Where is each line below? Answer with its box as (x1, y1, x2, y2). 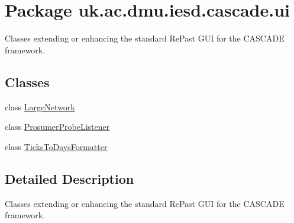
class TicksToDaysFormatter (5, 140, 108, 152)
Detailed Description (5, 169, 134, 187)
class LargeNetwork (5, 100, 75, 113)
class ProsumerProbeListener (5, 120, 110, 133)
